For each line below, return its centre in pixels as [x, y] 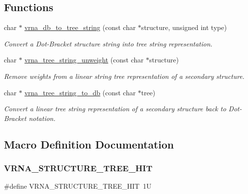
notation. [42, 118]
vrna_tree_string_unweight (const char [84, 60]
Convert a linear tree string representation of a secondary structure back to [115, 109]
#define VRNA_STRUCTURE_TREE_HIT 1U [78, 186]
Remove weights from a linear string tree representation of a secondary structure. [124, 76]
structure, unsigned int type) [184, 27]
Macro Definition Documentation [89, 144]
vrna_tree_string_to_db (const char [80, 92]
